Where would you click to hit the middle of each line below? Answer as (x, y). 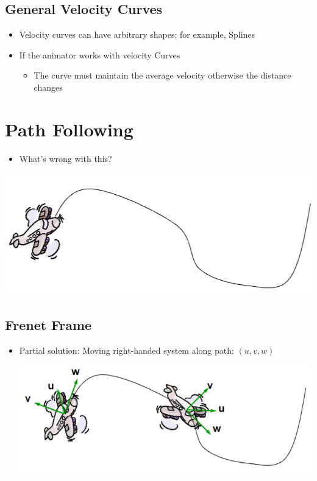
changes (48, 87)
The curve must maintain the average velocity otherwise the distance (162, 75)
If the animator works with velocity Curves (100, 54)
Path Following (69, 129)
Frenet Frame (48, 325)
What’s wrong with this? (66, 158)
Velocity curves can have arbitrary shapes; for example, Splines (137, 34)
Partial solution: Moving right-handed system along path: (126, 350)
